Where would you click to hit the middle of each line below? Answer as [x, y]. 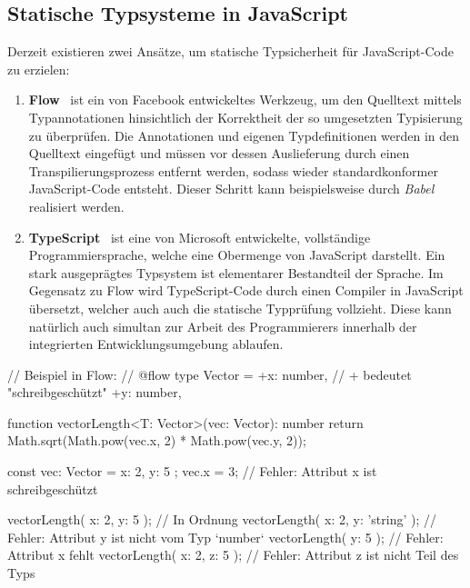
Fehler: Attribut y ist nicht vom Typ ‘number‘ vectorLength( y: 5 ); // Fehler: [225, 537]
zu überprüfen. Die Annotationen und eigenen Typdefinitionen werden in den [244, 135]
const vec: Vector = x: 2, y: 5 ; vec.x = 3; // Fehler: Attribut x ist [192, 471]
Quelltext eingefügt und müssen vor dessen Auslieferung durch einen [219, 153]
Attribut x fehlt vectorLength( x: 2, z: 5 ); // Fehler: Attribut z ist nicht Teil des [233, 555]
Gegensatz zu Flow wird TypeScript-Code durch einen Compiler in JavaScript [246, 290]
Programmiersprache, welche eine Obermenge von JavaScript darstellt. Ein [237, 255]
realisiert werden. [76, 206]
